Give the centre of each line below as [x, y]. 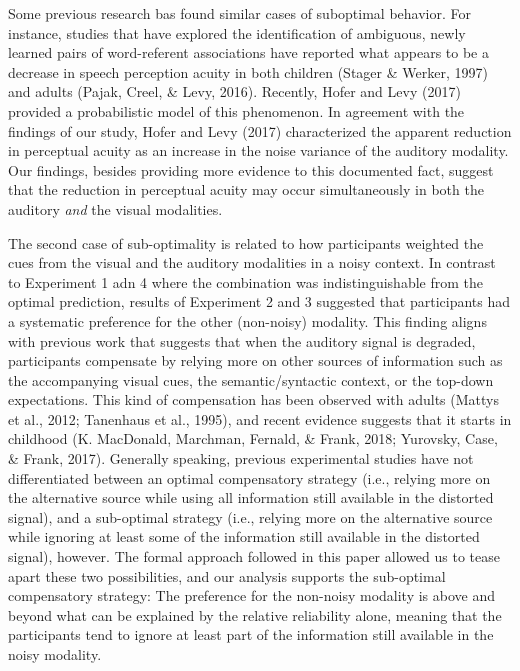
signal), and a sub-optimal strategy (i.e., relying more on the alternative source [250, 516]
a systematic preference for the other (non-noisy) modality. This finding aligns [247, 320]
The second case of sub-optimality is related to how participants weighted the [246, 242]
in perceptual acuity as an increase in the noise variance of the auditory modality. [258, 150]
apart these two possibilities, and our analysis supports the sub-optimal [227, 575]
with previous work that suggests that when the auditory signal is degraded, [242, 340]
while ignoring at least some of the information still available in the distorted [244, 536]
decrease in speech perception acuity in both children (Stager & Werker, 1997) [248, 71]
